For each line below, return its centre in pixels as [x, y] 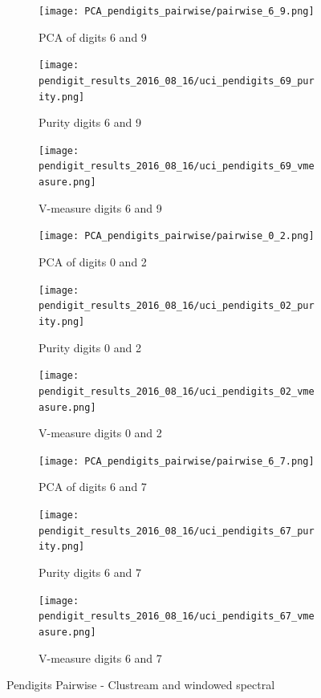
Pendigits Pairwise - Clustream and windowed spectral [141, 685]
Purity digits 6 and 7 [90, 572]
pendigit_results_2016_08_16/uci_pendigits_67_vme [177, 617]
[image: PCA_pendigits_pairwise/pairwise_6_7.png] [177, 461]
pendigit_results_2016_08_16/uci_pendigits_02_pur [177, 306]
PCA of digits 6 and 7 [93, 487]
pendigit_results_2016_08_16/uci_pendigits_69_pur [177, 81]
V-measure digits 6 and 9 [100, 207]
